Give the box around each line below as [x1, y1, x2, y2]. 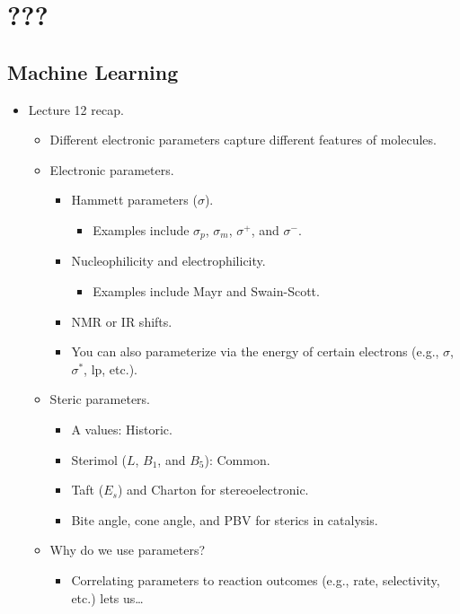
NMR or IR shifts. [71, 311, 172, 330]
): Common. [204, 450, 270, 469]
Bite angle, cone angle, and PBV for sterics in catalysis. [71, 510, 378, 529]
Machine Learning [7, 57, 179, 85]
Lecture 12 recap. [28, 100, 124, 118]
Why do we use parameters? [49, 540, 206, 559]
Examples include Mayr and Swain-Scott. [93, 282, 320, 300]
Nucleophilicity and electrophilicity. [71, 251, 266, 270]
